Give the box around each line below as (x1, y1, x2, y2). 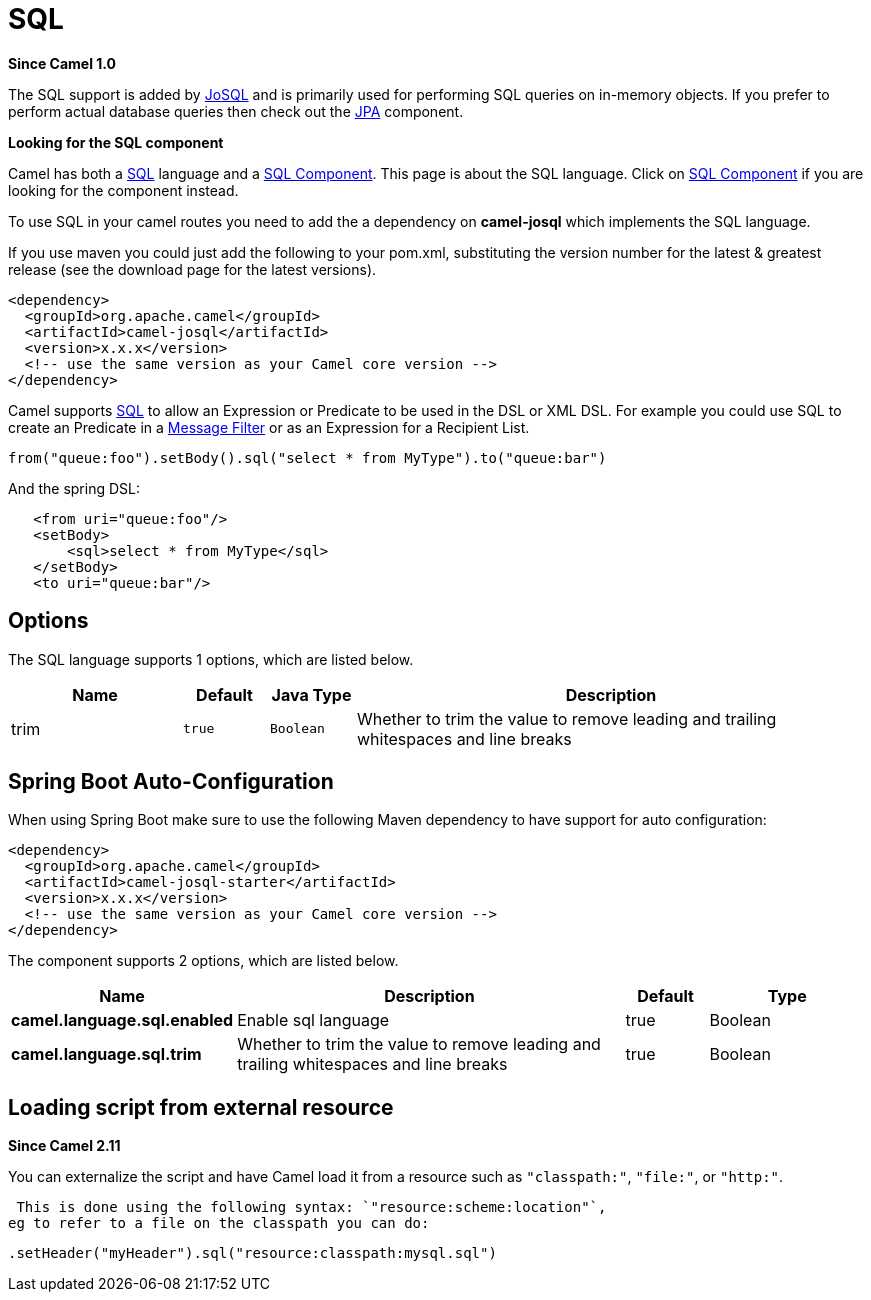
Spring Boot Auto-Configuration (8, 769, 334, 795)
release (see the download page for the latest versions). (8, 260, 377, 278)
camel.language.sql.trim (11, 1044, 202, 1065)
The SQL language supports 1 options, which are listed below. (8, 650, 414, 668)
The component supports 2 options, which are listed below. (8, 952, 399, 970)
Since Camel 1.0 (8, 54, 117, 72)
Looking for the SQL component (8, 133, 224, 151)
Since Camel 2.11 (8, 1137, 121, 1155)
